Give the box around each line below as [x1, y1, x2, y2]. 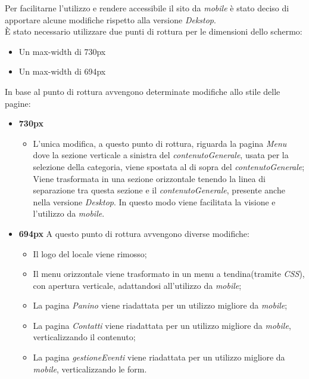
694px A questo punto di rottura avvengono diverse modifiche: [18, 227, 249, 239]
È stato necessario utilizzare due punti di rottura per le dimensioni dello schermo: [5, 25, 302, 38]
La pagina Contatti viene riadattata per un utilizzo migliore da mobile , [33, 319, 291, 331]
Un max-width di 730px [18, 45, 106, 57]
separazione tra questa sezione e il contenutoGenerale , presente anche [33, 184, 285, 196]
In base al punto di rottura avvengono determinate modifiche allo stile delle [5, 85, 280, 97]
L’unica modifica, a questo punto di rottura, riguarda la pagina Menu [33, 137, 287, 149]
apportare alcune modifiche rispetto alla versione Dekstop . [5, 13, 216, 26]
